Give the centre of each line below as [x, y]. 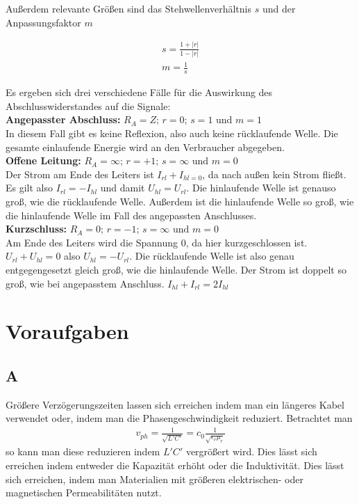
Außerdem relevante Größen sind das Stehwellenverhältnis [128, 8]
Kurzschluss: [36, 229]
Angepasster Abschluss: [63, 119]
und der [279, 8]
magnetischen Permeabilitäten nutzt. [84, 493]
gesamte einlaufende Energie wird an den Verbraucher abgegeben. [145, 147]
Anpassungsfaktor [43, 22]
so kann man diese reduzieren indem [83, 451]
